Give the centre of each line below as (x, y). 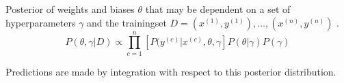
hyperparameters (41, 22)
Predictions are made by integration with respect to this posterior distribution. (171, 71)
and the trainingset (127, 22)
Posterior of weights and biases (70, 9)
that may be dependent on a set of (218, 9)
